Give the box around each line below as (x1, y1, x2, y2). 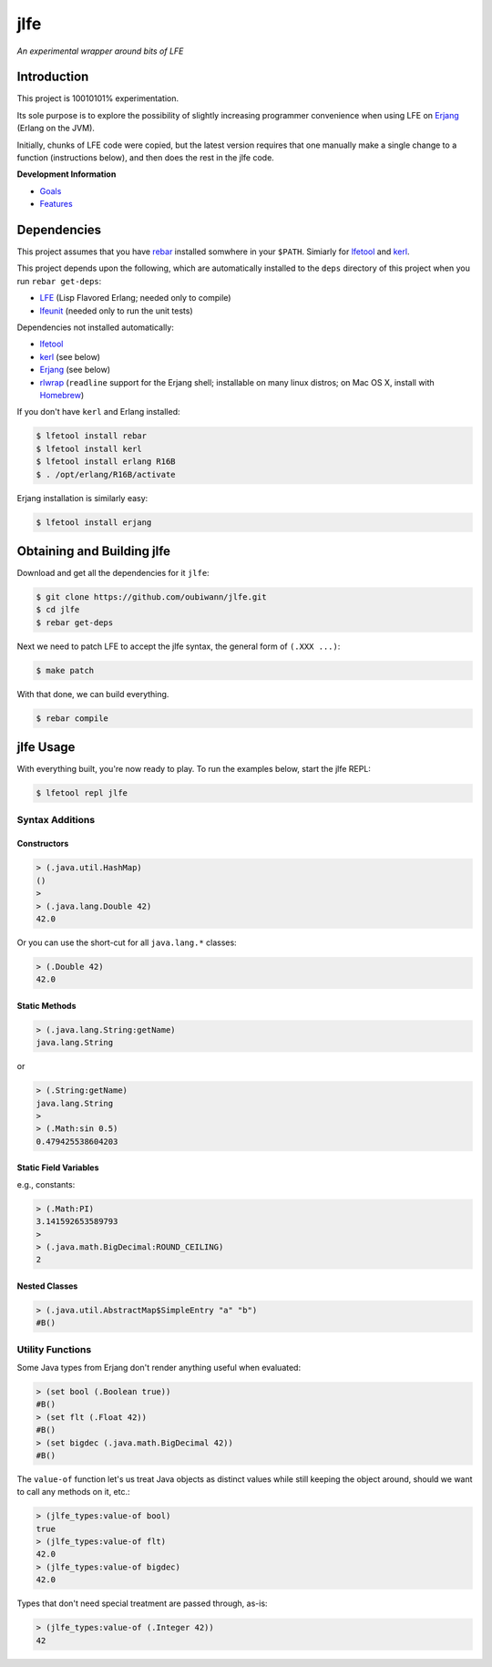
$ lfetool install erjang (36, 517, 152, 528)
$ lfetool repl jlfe (36, 788, 128, 798)
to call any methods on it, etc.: (16, 1487, 131, 1497)
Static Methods (16, 1000, 77, 1011)
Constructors (16, 839, 69, 849)
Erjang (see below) (39, 365, 111, 376)
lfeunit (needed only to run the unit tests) (39, 305, 193, 316)
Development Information (16, 169, 117, 180)
